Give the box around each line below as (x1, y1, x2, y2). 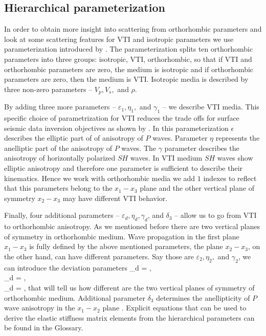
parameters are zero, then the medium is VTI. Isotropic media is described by (4, 74, 249, 84)
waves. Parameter (152, 132, 208, 143)
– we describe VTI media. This (162, 101, 259, 112)
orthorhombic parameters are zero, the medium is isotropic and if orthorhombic (4, 63, 254, 74)
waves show (217, 152, 253, 163)
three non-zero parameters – (4, 83, 93, 94)
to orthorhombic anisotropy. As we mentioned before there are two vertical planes (4, 221, 260, 232)
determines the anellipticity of (156, 292, 250, 303)
